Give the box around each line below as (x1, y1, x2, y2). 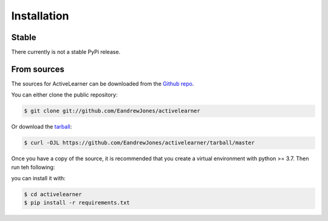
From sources (11, 64, 65, 74)
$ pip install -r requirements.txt (24, 199, 130, 206)
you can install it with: (11, 175, 66, 182)
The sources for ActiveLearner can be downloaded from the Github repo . (11, 80, 194, 87)
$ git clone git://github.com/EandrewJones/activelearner (24, 107, 200, 115)
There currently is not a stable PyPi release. (11, 49, 121, 56)
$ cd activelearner (24, 191, 82, 198)
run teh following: (11, 163, 55, 171)
